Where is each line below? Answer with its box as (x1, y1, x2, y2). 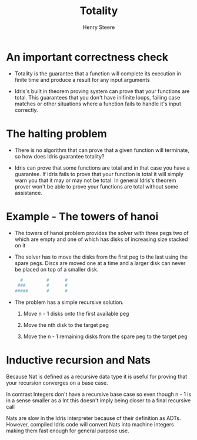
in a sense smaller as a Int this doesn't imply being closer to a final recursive (6, 397, 191, 404)
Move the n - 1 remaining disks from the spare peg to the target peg (23, 333, 188, 340)
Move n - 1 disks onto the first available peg (23, 310, 129, 317)
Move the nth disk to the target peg (23, 322, 109, 329)
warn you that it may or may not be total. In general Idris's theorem (14, 177, 176, 184)
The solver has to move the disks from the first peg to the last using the (14, 253, 188, 260)
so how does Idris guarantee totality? (14, 153, 105, 160)
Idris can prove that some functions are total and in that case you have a (14, 164, 190, 171)
